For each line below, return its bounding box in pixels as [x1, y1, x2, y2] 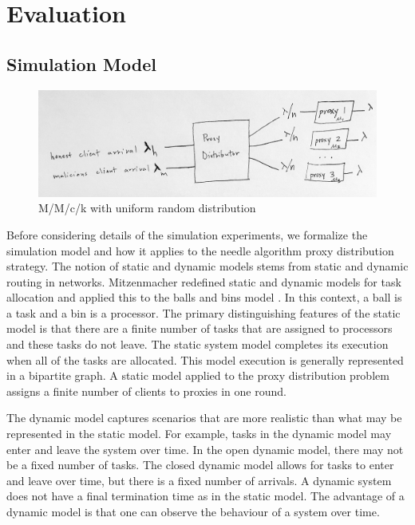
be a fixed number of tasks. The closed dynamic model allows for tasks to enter [6, 456, 394, 473]
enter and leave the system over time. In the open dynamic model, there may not [6, 440, 404, 457]
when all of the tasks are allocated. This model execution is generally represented [6, 351, 404, 368]
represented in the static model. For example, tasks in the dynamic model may [6, 425, 392, 442]
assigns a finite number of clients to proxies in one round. [6, 382, 287, 399]
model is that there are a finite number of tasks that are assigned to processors [6, 320, 393, 337]
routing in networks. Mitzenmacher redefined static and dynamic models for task [6, 273, 401, 290]
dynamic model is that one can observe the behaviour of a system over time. [6, 503, 380, 520]
